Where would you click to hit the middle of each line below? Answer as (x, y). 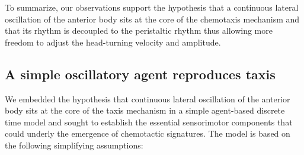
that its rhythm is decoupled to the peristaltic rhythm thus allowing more (139, 30)
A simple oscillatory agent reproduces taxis (140, 74)
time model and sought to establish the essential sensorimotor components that (149, 122)
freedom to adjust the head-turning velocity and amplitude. (113, 42)
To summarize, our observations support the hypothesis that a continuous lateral (152, 7)
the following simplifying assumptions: (74, 145)
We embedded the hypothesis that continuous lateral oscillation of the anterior (148, 99)
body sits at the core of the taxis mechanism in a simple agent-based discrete (145, 110)
